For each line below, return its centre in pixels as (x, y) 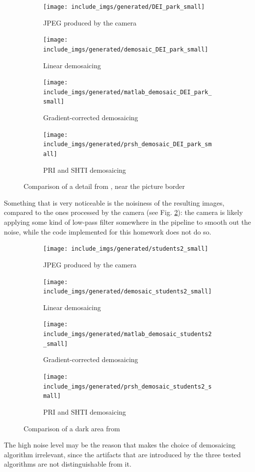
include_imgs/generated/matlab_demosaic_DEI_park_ (127, 92)
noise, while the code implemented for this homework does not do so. (108, 231)
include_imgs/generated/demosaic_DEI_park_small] (126, 49)
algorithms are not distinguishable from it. (68, 464)
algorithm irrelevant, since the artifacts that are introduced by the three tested (123, 454)
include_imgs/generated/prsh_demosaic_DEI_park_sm (127, 144)
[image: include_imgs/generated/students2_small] (126, 249)
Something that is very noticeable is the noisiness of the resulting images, (114, 202)
